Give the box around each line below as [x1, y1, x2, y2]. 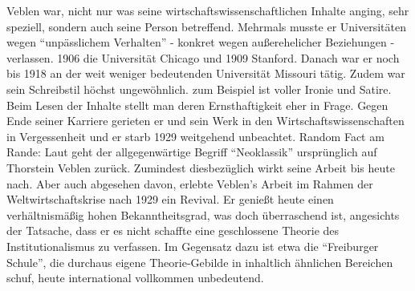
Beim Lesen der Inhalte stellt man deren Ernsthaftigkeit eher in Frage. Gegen [6, 96, 389, 113]
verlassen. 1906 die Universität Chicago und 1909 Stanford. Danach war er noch [6, 49, 400, 66]
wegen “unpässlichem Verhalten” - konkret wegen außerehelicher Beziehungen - [6, 34, 395, 51]
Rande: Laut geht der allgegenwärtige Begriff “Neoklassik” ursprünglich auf [6, 143, 377, 160]
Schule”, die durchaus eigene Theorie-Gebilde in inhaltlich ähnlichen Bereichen [6, 253, 393, 270]
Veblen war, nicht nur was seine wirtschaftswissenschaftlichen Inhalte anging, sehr [6, 2, 409, 18]
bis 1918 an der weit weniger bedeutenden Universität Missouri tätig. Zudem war [6, 65, 405, 82]
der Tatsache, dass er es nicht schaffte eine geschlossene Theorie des [6, 222, 340, 239]
